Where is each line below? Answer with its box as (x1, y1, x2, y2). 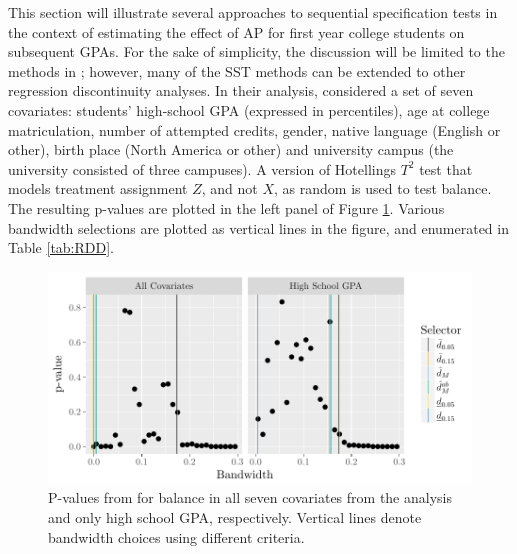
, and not (201, 178, 258, 199)
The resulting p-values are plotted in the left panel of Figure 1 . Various (8, 197, 445, 218)
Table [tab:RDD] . (8, 237, 115, 258)
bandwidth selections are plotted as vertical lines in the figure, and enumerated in (8, 217, 509, 238)
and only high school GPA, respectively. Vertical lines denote (48, 506, 422, 527)
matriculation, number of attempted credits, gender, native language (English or (8, 119, 501, 140)
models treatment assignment (8, 178, 188, 199)
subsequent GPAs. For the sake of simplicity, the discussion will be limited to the (8, 41, 505, 62)
